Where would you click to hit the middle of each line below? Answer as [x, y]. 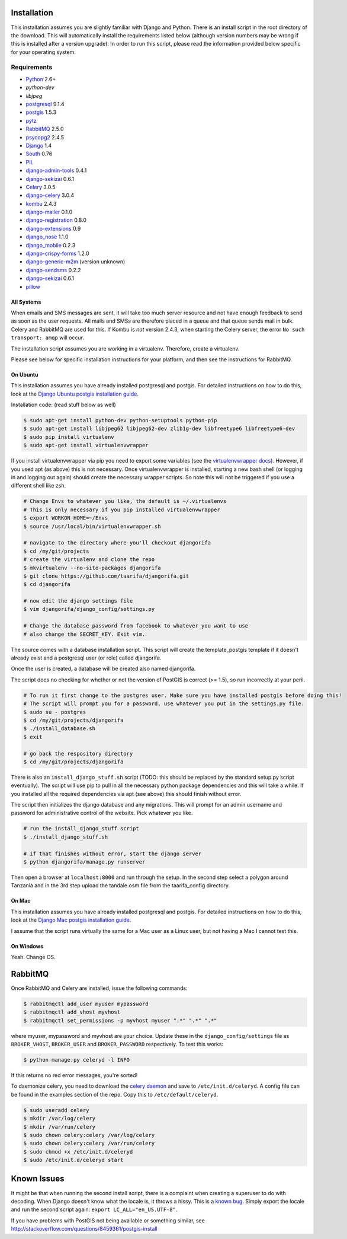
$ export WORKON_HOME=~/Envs [66, 518]
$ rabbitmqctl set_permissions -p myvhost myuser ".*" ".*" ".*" [120, 1020]
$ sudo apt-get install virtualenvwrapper [86, 445]
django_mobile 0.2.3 [51, 245]
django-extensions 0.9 [53, 228]
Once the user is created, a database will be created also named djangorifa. [103, 669]
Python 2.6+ [41, 79]
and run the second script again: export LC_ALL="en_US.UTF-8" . [94, 1209]
